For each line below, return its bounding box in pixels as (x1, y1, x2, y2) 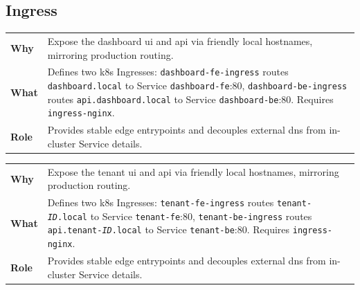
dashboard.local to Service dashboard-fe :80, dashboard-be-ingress (47, 78, 348, 93)
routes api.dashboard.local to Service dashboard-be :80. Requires (47, 91, 334, 106)
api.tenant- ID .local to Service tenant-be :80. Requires (47, 222, 290, 237)
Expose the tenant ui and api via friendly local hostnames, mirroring (47, 164, 339, 179)
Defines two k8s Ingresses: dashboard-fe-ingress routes (47, 64, 289, 79)
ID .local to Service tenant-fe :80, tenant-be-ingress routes (47, 208, 312, 223)
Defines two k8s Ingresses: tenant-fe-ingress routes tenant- (47, 195, 312, 210)
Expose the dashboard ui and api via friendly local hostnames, (47, 33, 313, 48)
